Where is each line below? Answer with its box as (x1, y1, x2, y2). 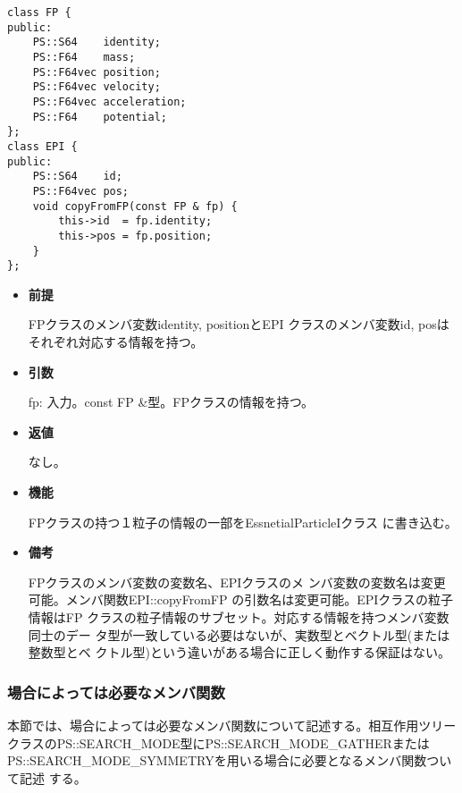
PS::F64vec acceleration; (32, 95, 187, 108)
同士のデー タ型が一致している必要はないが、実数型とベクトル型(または (28, 625, 450, 644)
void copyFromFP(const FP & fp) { (32, 199, 238, 213)
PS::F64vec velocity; (32, 80, 161, 94)
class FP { (7, 6, 71, 19)
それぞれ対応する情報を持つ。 (28, 333, 204, 350)
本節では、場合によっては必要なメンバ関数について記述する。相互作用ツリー (7, 715, 457, 734)
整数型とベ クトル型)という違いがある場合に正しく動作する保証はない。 (28, 643, 450, 662)
